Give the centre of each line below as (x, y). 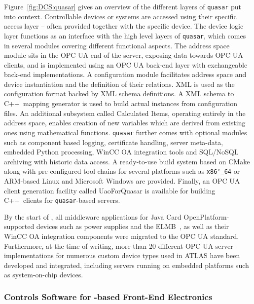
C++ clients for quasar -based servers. (62, 200)
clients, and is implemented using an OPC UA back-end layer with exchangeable (126, 64)
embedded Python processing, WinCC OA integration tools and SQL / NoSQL (121, 152)
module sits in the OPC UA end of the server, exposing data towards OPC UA (124, 55)
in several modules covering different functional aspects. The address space (117, 45)
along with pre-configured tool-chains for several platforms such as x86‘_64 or (122, 171)
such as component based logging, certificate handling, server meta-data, (114, 142)
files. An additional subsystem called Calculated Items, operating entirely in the (125, 113)
